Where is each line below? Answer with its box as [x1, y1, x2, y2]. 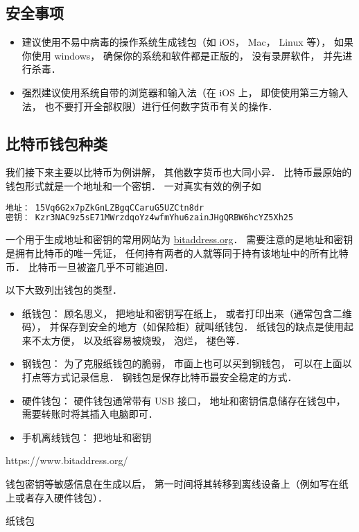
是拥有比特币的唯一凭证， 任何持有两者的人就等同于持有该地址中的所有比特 [6, 245, 349, 260]
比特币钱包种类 [6, 132, 107, 154]
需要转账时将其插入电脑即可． [21, 407, 158, 421]
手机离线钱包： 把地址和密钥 [21, 429, 152, 444]
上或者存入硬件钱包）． [6, 490, 107, 504]
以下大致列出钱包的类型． [6, 283, 122, 297]
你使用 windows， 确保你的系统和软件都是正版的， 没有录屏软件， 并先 [21, 48, 343, 62]
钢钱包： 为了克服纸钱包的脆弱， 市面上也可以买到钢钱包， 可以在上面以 [21, 356, 352, 371]
